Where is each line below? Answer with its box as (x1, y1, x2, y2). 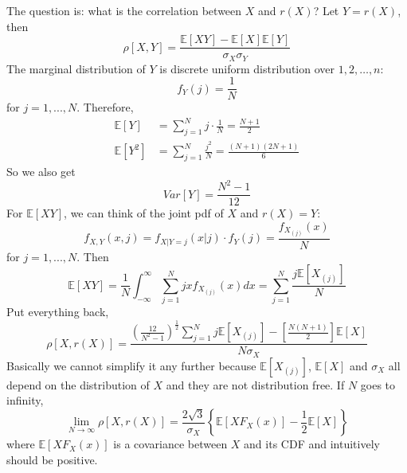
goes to (360, 376, 396, 393)
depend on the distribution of (6, 376, 150, 393)
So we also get (6, 162, 76, 179)
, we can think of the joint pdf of (64, 205, 224, 221)
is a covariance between (113, 436, 228, 452)
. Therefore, (76, 99, 134, 115)
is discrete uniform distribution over (159, 60, 335, 76)
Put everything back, (6, 303, 109, 320)
